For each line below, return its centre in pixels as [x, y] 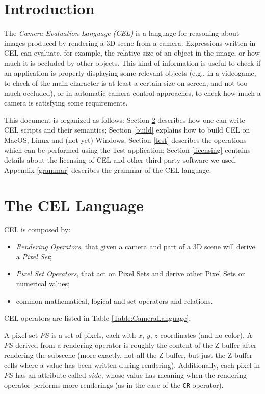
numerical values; [43, 283]
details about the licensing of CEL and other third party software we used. [121, 160]
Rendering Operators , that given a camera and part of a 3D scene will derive [136, 246]
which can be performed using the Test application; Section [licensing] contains [127, 150]
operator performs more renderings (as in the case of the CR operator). [114, 385]
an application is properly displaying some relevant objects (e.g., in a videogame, [130, 73]
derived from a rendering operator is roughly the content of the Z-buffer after [136, 345]
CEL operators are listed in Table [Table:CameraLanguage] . [98, 318]
